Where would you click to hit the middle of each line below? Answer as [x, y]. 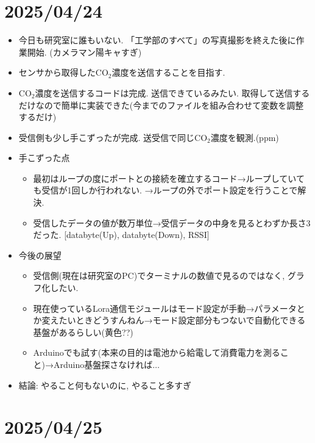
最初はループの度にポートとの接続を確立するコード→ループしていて [169, 178]
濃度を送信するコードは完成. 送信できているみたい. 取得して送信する [172, 92]
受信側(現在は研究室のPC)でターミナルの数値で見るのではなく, [159, 276]
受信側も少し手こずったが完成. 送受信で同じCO [113, 137]
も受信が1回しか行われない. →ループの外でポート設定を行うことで [165, 190]
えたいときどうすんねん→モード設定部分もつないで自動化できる [178, 320]
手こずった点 [44, 158]
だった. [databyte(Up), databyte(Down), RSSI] [121, 235]
